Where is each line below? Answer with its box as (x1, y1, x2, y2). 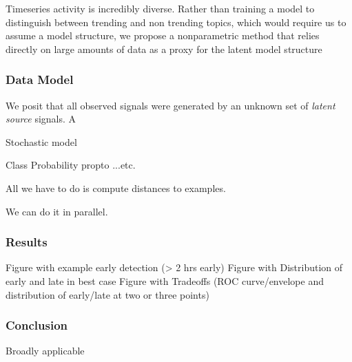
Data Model (6, 71, 74, 88)
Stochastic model (6, 134, 77, 149)
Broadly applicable (6, 343, 85, 358)
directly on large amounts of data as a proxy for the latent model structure (6, 41, 322, 56)
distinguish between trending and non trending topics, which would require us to (6, 14, 346, 29)
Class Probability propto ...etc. (6, 158, 136, 172)
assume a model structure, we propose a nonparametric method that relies (6, 28, 320, 43)
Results (6, 233, 48, 251)
